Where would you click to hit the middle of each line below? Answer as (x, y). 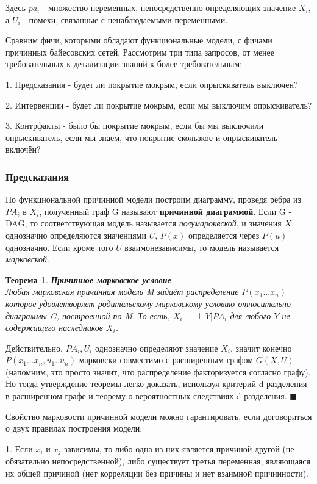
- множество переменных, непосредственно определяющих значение (169, 7)
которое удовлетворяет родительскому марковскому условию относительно (148, 303)
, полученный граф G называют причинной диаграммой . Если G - (166, 211)
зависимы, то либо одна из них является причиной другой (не (179, 448)
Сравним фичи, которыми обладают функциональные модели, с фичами (139, 40)
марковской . (27, 259)
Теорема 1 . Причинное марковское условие (88, 279)
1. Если (19, 448)
